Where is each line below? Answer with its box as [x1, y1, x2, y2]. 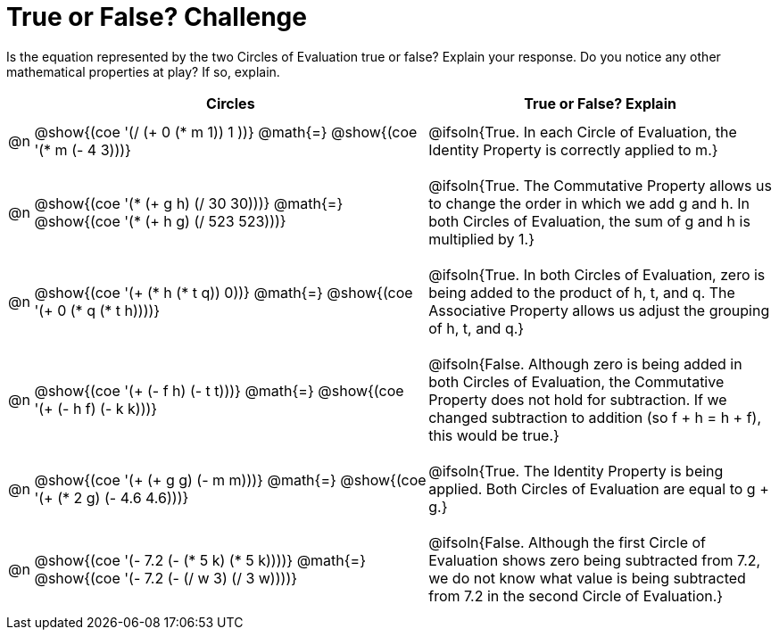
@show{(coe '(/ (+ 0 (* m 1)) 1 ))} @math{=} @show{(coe [34, 122, 418, 141]
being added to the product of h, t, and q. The [428, 283, 735, 302]
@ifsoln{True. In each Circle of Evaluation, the [428, 122, 737, 141]
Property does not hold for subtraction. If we [428, 390, 727, 409]
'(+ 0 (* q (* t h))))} [34, 301, 161, 319]
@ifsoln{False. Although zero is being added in [428, 354, 742, 373]
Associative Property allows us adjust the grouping [428, 301, 770, 319]
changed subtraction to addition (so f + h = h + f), [428, 408, 762, 426]
